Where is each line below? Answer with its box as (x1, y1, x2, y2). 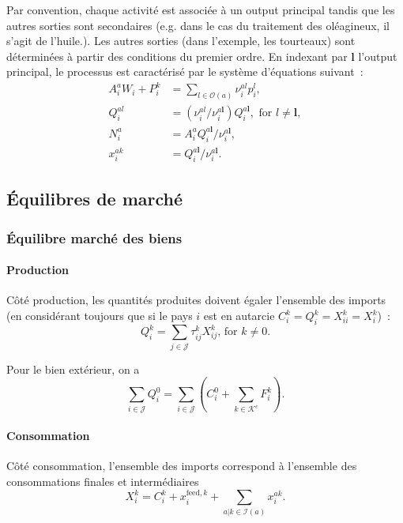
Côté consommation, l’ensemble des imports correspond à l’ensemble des (6, 457, 357, 474)
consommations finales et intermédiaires (6, 472, 199, 489)
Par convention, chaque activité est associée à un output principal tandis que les (6, 2, 395, 17)
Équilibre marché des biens (6, 228, 183, 247)
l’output (358, 47, 397, 64)
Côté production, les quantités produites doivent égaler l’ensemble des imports (6, 292, 386, 308)
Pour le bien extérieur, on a (6, 360, 140, 377)
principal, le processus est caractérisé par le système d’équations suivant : (6, 63, 363, 80)
